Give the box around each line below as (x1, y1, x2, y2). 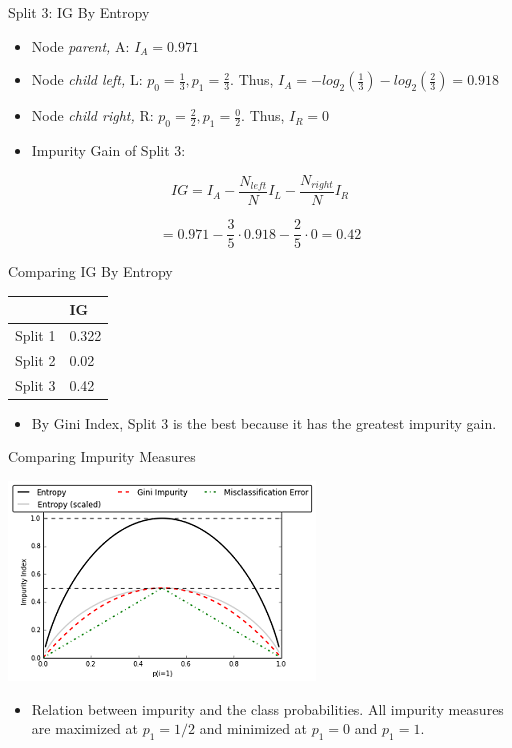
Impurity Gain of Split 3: (31, 139, 186, 160)
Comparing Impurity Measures (8, 446, 196, 467)
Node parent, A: (31, 35, 130, 56)
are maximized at (31, 718, 138, 739)
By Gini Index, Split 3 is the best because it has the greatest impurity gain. (31, 412, 497, 433)
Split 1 (15, 325, 56, 346)
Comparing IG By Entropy (8, 261, 173, 282)
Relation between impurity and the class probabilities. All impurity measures (31, 698, 504, 719)
